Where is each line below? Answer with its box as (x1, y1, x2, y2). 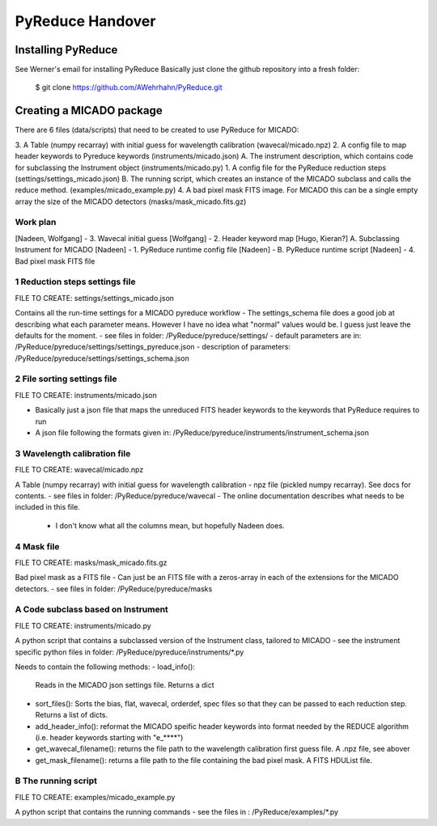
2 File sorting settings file (15, 373, 117, 384)
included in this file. (15, 502, 80, 512)
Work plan (15, 217, 57, 228)
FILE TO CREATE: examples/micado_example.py (15, 792, 176, 802)
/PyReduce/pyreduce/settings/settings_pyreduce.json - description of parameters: (15, 342, 291, 352)
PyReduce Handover (15, 12, 156, 30)
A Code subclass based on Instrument (15, 604, 169, 615)
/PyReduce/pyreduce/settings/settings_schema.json (15, 353, 189, 363)
